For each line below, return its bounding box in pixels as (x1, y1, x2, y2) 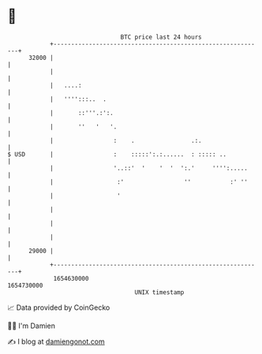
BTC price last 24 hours (120, 33, 202, 41)
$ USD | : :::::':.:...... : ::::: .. (7, 150, 226, 158)
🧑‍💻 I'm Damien (7, 321, 56, 330)
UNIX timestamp (134, 288, 185, 296)
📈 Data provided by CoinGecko (7, 303, 110, 312)
